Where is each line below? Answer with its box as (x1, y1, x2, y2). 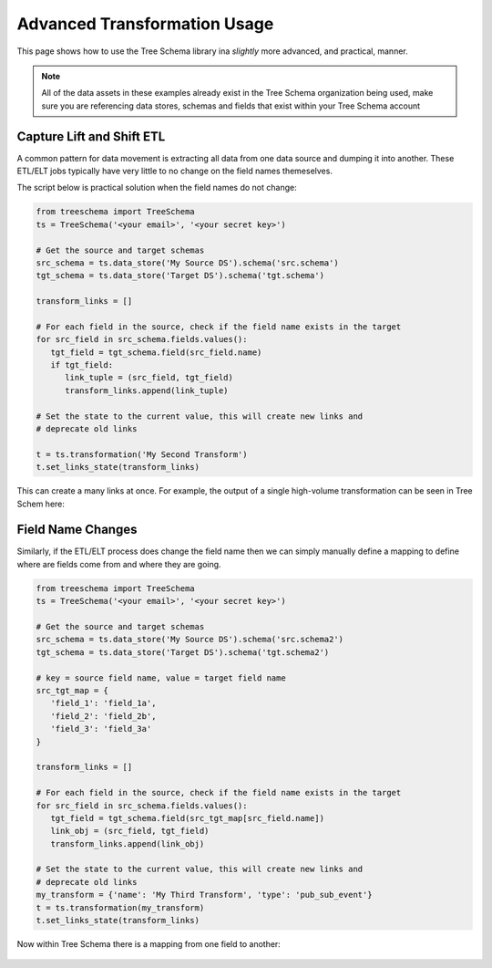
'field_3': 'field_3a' (50, 723, 152, 734)
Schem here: (16, 498, 66, 509)
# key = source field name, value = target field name (36, 672, 286, 683)
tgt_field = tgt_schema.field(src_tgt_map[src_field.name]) (50, 813, 325, 823)
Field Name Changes (16, 522, 138, 537)
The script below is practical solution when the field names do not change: (16, 182, 297, 193)
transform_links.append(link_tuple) (65, 385, 229, 396)
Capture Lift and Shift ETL (16, 129, 166, 144)
